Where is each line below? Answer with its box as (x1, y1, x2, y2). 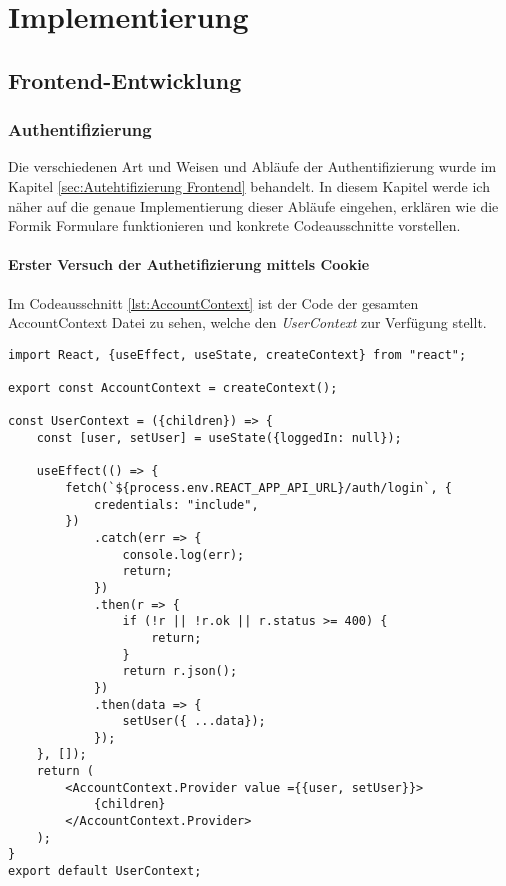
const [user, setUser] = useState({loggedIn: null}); (36, 431, 402, 446)
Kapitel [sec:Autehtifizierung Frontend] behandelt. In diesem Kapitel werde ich (8, 175, 490, 196)
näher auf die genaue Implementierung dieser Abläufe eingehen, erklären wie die (8, 195, 499, 216)
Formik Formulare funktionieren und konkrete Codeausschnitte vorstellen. (8, 215, 461, 236)
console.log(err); (122, 547, 245, 562)
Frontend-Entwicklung (8, 64, 242, 95)
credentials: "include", (93, 497, 259, 512)
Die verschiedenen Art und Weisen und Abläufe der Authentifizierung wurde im (8, 156, 497, 177)
